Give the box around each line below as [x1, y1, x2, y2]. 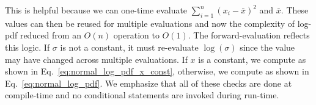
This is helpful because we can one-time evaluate [5, 4, 188, 16]
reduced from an [20, 29, 81, 42]
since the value [240, 40, 295, 53]
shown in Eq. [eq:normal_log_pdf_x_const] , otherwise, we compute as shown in [5, 65, 309, 78]
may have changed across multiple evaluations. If [5, 52, 188, 65]
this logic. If [5, 40, 50, 53]
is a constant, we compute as [198, 52, 306, 65]
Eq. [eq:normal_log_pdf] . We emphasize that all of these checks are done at [5, 76, 292, 89]
